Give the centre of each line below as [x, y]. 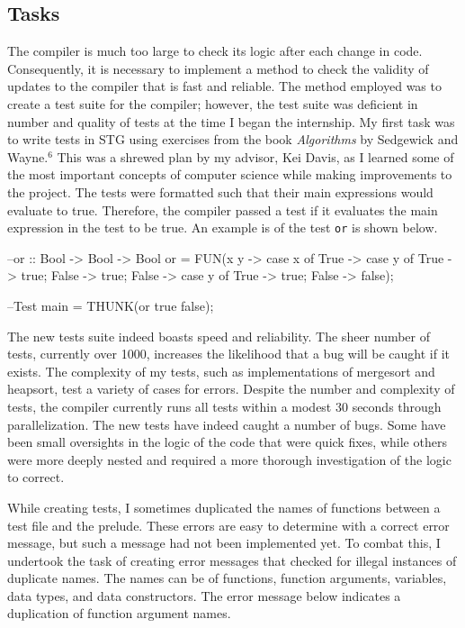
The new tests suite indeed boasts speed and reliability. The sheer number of [219, 336]
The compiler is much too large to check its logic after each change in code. [215, 51]
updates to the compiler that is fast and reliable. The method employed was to [224, 86]
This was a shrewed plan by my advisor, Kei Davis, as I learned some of [255, 156]
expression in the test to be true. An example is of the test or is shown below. [223, 228]
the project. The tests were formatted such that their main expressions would [220, 191]
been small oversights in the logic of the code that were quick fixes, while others [227, 442]
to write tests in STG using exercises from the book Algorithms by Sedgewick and [233, 139]
